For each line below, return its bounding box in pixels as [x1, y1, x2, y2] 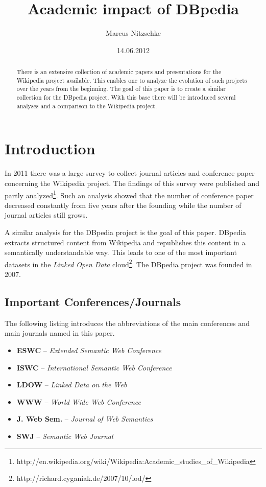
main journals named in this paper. [5, 328, 115, 338]
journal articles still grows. [5, 210, 88, 220]
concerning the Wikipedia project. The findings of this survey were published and [5, 177, 260, 188]
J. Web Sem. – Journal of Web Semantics [16, 413, 153, 424]
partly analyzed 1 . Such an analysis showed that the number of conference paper [5, 188, 254, 200]
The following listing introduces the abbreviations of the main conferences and [5, 317, 250, 328]
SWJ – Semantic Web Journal [16, 430, 113, 441]
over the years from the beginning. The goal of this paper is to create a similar [16, 84, 226, 93]
